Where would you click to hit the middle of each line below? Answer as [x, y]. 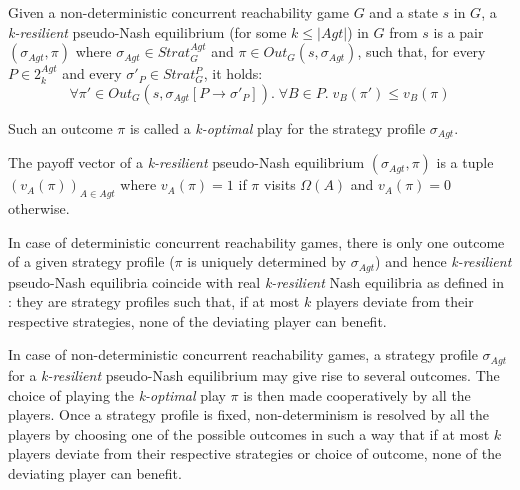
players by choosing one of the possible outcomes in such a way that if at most [249, 433]
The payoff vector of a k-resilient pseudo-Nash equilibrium [186, 162]
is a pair [458, 31]
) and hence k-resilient [443, 261]
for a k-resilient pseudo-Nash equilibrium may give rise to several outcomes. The [254, 374]
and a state [403, 12]
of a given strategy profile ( [91, 261]
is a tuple [465, 162]
